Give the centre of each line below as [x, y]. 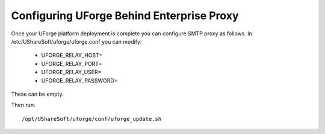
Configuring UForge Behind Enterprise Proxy [125, 16]
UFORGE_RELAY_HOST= [72, 55]
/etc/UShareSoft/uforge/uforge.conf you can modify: [76, 41]
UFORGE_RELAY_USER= [71, 72]
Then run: [23, 105]
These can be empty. [37, 94]
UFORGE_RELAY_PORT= [72, 63]
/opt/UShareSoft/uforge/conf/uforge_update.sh [92, 119]
